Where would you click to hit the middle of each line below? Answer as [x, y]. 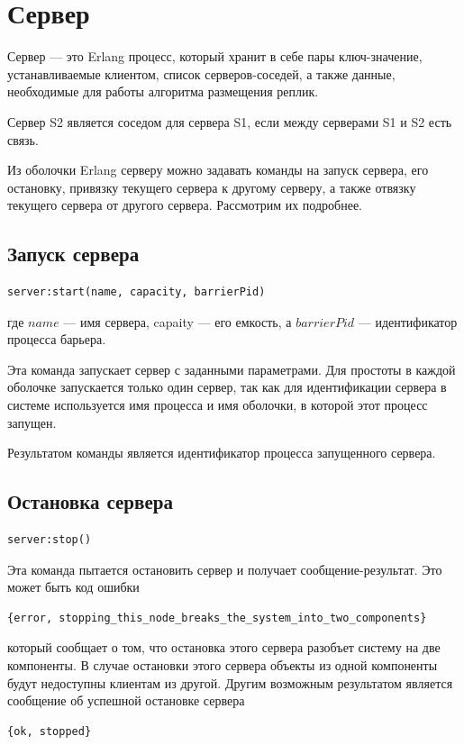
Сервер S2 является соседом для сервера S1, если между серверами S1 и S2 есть [230, 121]
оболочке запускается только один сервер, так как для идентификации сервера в [227, 387]
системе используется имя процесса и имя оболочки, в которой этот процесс [218, 405]
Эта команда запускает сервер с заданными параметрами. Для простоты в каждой [232, 369]
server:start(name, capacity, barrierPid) [136, 292]
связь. [23, 139]
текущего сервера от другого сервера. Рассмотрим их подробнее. [185, 205]
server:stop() [50, 540]
